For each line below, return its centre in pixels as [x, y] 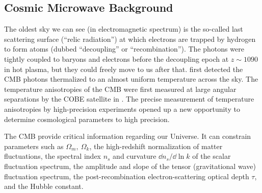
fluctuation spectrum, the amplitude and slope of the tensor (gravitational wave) [130, 166]
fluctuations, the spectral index [53, 156]
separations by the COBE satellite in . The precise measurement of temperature [129, 99]
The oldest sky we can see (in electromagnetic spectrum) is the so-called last [124, 29]
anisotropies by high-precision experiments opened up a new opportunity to [122, 108]
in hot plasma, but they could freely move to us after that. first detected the [124, 69]
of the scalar [212, 156]
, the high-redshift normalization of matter [156, 146]
